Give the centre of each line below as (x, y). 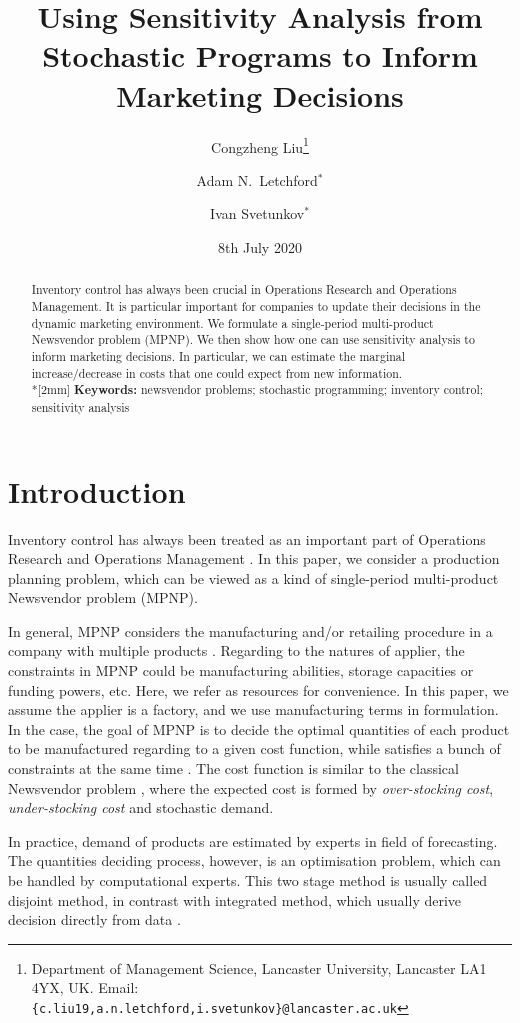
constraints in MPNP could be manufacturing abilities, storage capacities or (241, 670)
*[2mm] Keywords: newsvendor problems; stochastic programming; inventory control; (257, 390)
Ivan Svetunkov (257, 213)
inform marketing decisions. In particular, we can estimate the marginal (218, 355)
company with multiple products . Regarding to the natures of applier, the (236, 650)
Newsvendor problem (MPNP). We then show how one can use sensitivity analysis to (253, 339)
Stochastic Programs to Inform (260, 55)
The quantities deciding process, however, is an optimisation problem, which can (254, 860)
